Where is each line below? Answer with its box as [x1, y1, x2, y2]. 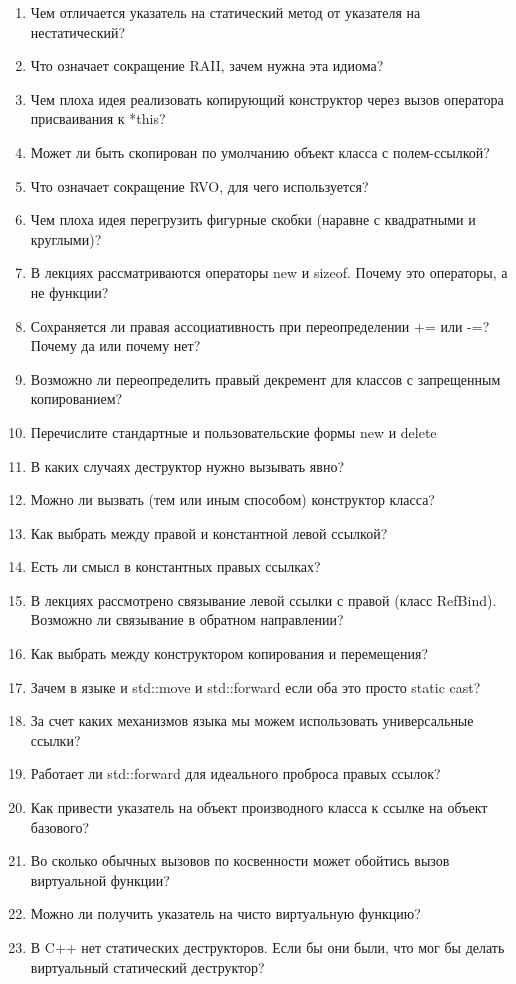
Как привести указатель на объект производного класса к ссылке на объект [30, 797, 488, 818]
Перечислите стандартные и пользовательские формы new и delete [30, 421, 437, 442]
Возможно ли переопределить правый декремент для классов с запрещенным [30, 368, 501, 389]
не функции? [30, 281, 109, 302]
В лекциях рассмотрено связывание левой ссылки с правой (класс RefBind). [30, 589, 497, 610]
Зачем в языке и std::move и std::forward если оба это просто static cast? [30, 676, 481, 697]
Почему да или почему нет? [30, 335, 201, 356]
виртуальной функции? [30, 869, 170, 890]
